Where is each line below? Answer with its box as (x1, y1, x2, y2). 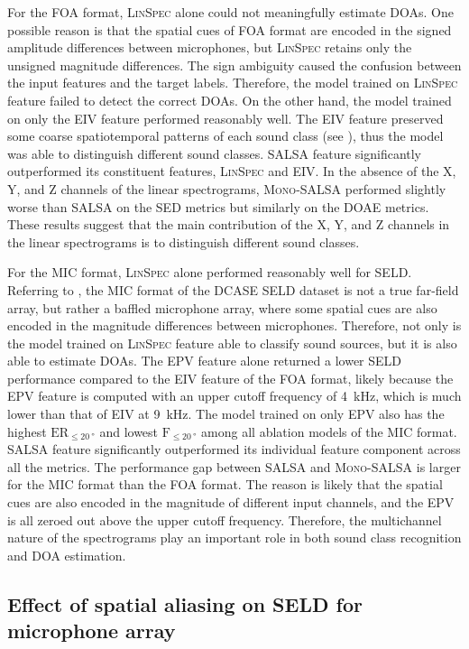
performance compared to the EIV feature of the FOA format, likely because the (7, 368, 454, 387)
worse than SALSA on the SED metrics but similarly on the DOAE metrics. (7, 197, 429, 216)
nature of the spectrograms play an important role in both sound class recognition (7, 528, 462, 547)
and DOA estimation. (7, 545, 126, 564)
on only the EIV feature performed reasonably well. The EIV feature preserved (7, 108, 444, 127)
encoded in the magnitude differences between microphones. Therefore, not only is (7, 316, 462, 335)
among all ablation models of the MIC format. (201, 422, 457, 440)
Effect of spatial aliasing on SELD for (7, 589, 363, 617)
